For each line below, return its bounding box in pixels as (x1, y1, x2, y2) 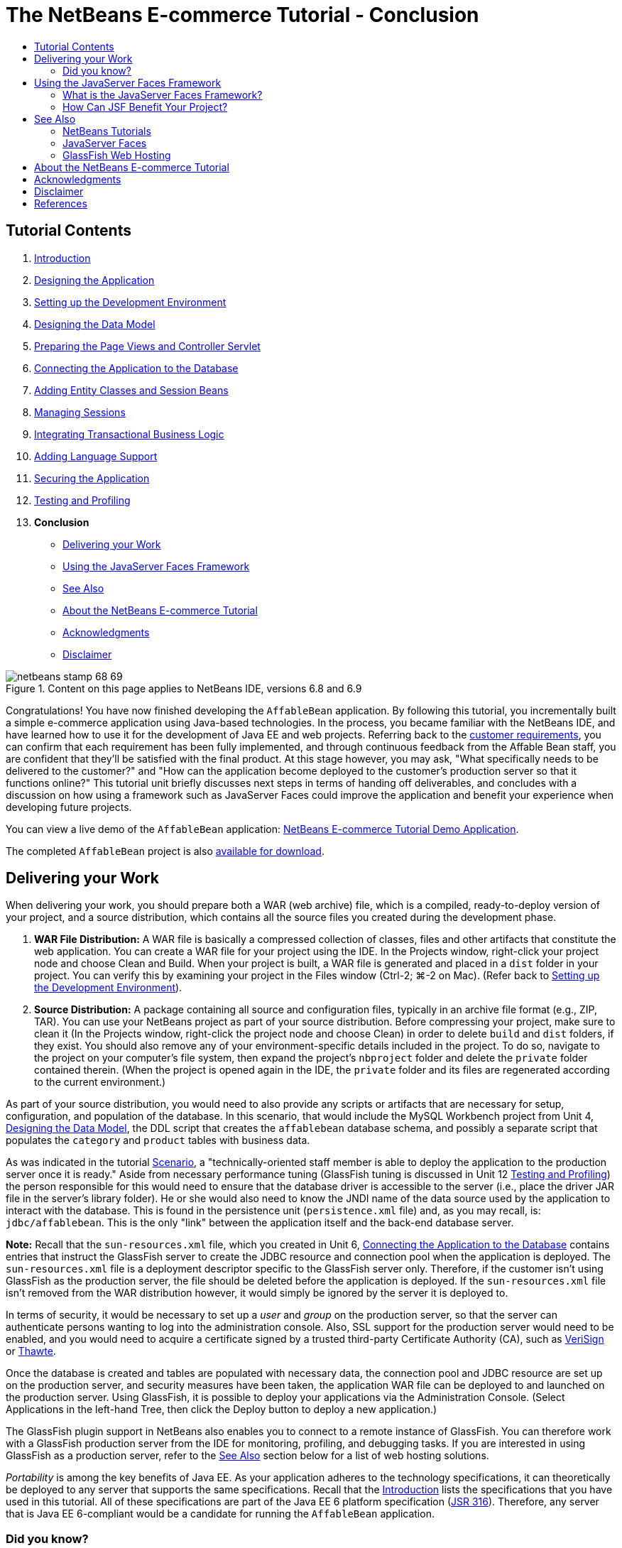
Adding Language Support (34, 449, 158, 462)
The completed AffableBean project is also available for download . (6, 844, 324, 857)
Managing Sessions (34, 405, 126, 418)
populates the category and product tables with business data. (6, 1134, 310, 1147)
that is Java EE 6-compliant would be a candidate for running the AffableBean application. (6, 1508, 435, 1520)
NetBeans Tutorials (62, 124, 151, 137)
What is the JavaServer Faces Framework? (62, 88, 263, 101)
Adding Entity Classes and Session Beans (34, 383, 229, 396)
